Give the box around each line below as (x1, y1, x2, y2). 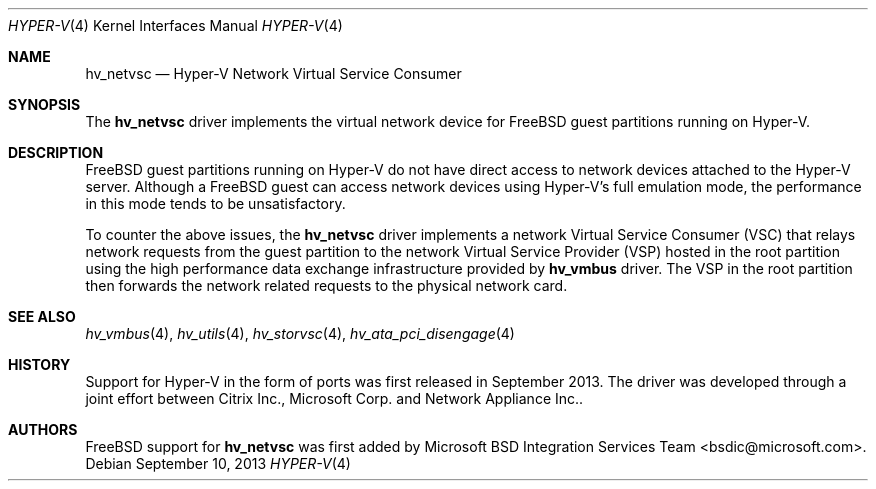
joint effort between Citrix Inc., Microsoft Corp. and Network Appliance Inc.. (85, 390, 584, 407)
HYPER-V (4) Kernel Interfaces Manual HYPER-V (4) (8, 17, 343, 34)
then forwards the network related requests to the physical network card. (85, 277, 568, 294)
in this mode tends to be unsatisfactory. (85, 195, 346, 212)
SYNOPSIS (8, 96, 81, 113)
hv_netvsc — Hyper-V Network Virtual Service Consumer (85, 65, 462, 82)
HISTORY (8, 356, 71, 373)
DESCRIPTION (8, 144, 104, 161)
